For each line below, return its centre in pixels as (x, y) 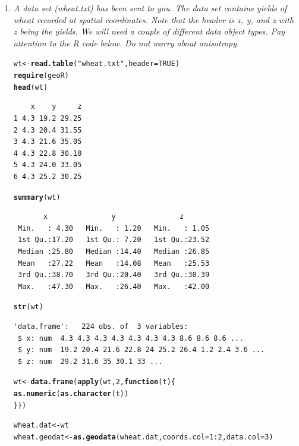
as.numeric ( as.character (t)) (71, 394)
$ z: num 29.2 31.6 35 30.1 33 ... (90, 361)
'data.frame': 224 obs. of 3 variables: (101, 326)
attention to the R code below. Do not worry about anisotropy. (126, 43)
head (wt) (31, 87)
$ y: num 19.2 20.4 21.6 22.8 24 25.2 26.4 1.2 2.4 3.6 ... (141, 350)
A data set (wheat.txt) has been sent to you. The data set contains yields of (150, 8)
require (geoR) (41, 76)
